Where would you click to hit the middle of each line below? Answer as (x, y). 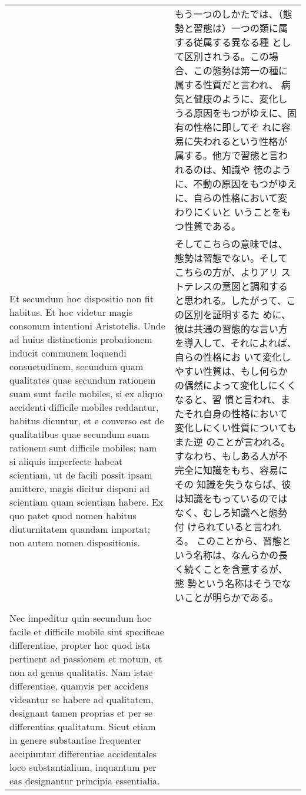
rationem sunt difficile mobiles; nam (83, 447)
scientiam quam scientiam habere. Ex (87, 502)
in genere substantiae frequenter (75, 740)
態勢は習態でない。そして (231, 258)
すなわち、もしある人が (227, 456)
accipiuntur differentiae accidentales (83, 753)
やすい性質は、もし (217, 371)
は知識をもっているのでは (231, 498)
